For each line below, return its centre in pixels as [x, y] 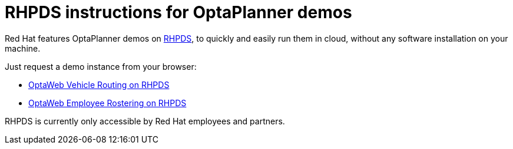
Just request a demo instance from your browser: [101, 66]
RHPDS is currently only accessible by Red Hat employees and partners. [145, 121]
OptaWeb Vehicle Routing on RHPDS [99, 84]
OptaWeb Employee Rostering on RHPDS [107, 103]
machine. [23, 48]
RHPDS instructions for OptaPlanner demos [178, 12]
